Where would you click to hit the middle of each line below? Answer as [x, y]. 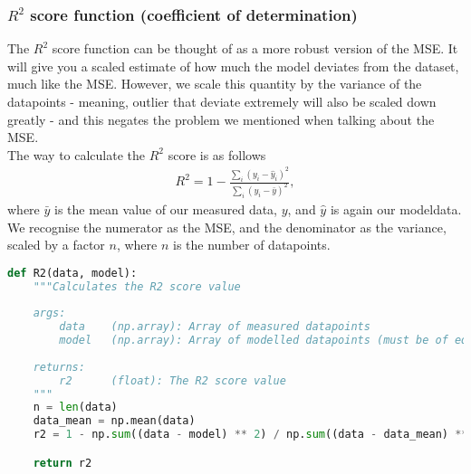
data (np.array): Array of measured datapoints [215, 327]
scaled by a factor [56, 245]
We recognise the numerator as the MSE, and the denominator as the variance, [227, 227]
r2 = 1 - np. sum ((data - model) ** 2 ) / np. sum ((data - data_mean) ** [250, 435]
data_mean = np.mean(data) [114, 421]
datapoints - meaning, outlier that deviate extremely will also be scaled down [222, 101]
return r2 [62, 463]
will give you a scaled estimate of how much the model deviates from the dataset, [233, 66]
